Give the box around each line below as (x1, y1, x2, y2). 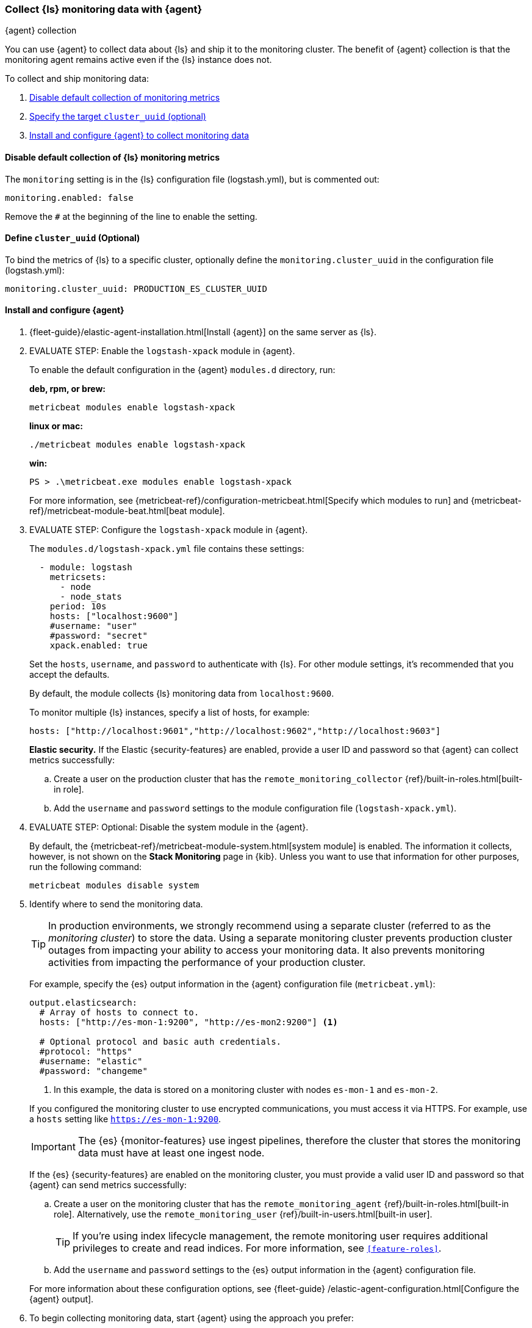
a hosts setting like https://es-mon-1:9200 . (29, 1114, 221, 1125)
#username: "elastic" (39, 1056, 143, 1067)
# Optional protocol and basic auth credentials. (39, 1037, 282, 1047)
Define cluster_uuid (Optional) (5, 233, 140, 244)
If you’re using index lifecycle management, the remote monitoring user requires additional (73, 1230, 488, 1243)
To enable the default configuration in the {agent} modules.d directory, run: (29, 365, 336, 376)
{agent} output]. (29, 1294, 94, 1305)
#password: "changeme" (39, 1066, 148, 1076)
